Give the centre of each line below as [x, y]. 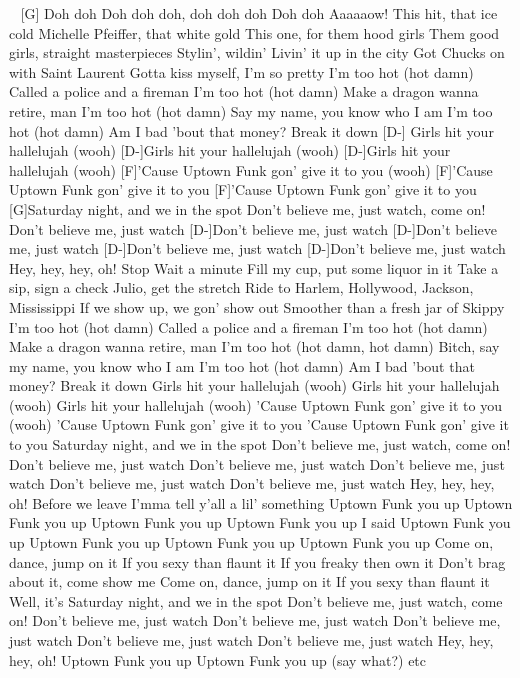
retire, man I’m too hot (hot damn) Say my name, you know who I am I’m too [251, 110]
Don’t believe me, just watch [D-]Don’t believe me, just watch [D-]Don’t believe [253, 228]
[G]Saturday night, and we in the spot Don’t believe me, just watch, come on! [247, 208]
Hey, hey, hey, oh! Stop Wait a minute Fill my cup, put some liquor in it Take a [254, 267]
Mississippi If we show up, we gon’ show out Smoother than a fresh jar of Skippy [257, 306]
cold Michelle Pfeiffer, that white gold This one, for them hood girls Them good [254, 32]
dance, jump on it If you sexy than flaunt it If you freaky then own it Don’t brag [257, 561]
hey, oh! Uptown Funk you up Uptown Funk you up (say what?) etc [218, 659]
